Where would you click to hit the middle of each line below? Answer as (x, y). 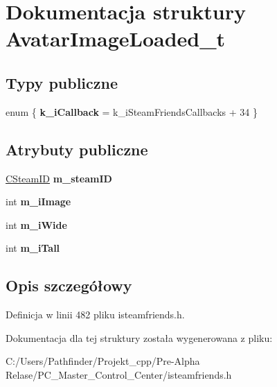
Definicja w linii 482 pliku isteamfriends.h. (95, 315)
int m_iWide (36, 224)
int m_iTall (33, 248)
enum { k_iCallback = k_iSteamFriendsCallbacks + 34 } (132, 111)
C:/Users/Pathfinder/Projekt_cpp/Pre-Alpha (103, 361)
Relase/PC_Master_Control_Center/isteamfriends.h (119, 374)
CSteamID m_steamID (59, 178)
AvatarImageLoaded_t (116, 38)
